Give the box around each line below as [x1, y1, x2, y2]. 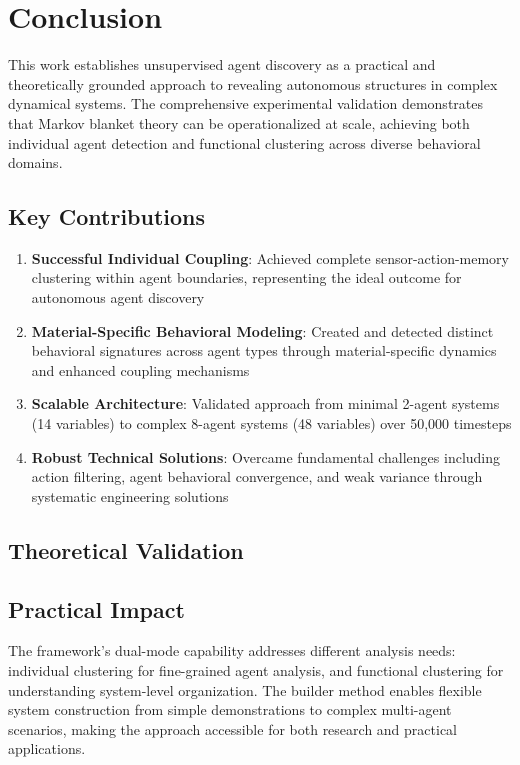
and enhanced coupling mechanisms [31, 359, 250, 380]
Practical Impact [8, 593, 185, 624]
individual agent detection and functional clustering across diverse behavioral [8, 132, 481, 153]
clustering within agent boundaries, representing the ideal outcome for [31, 267, 462, 288]
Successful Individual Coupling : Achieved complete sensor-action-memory [31, 247, 510, 268]
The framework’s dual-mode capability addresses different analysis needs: [8, 640, 456, 661]
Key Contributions [8, 201, 206, 232]
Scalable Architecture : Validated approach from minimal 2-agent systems [31, 393, 500, 414]
